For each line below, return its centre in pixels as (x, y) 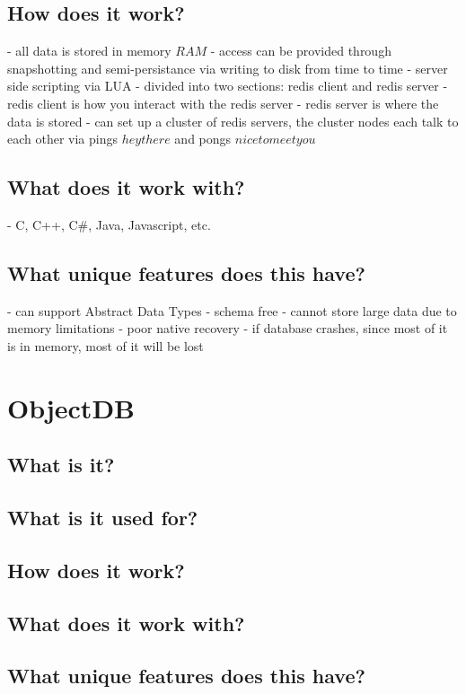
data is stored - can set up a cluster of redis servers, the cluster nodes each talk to (233, 121)
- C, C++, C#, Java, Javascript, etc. (109, 224)
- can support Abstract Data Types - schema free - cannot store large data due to (232, 310)
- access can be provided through (301, 51)
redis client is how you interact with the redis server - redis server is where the (223, 103)
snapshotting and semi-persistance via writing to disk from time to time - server (228, 68)
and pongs (203, 139)
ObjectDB (71, 407)
